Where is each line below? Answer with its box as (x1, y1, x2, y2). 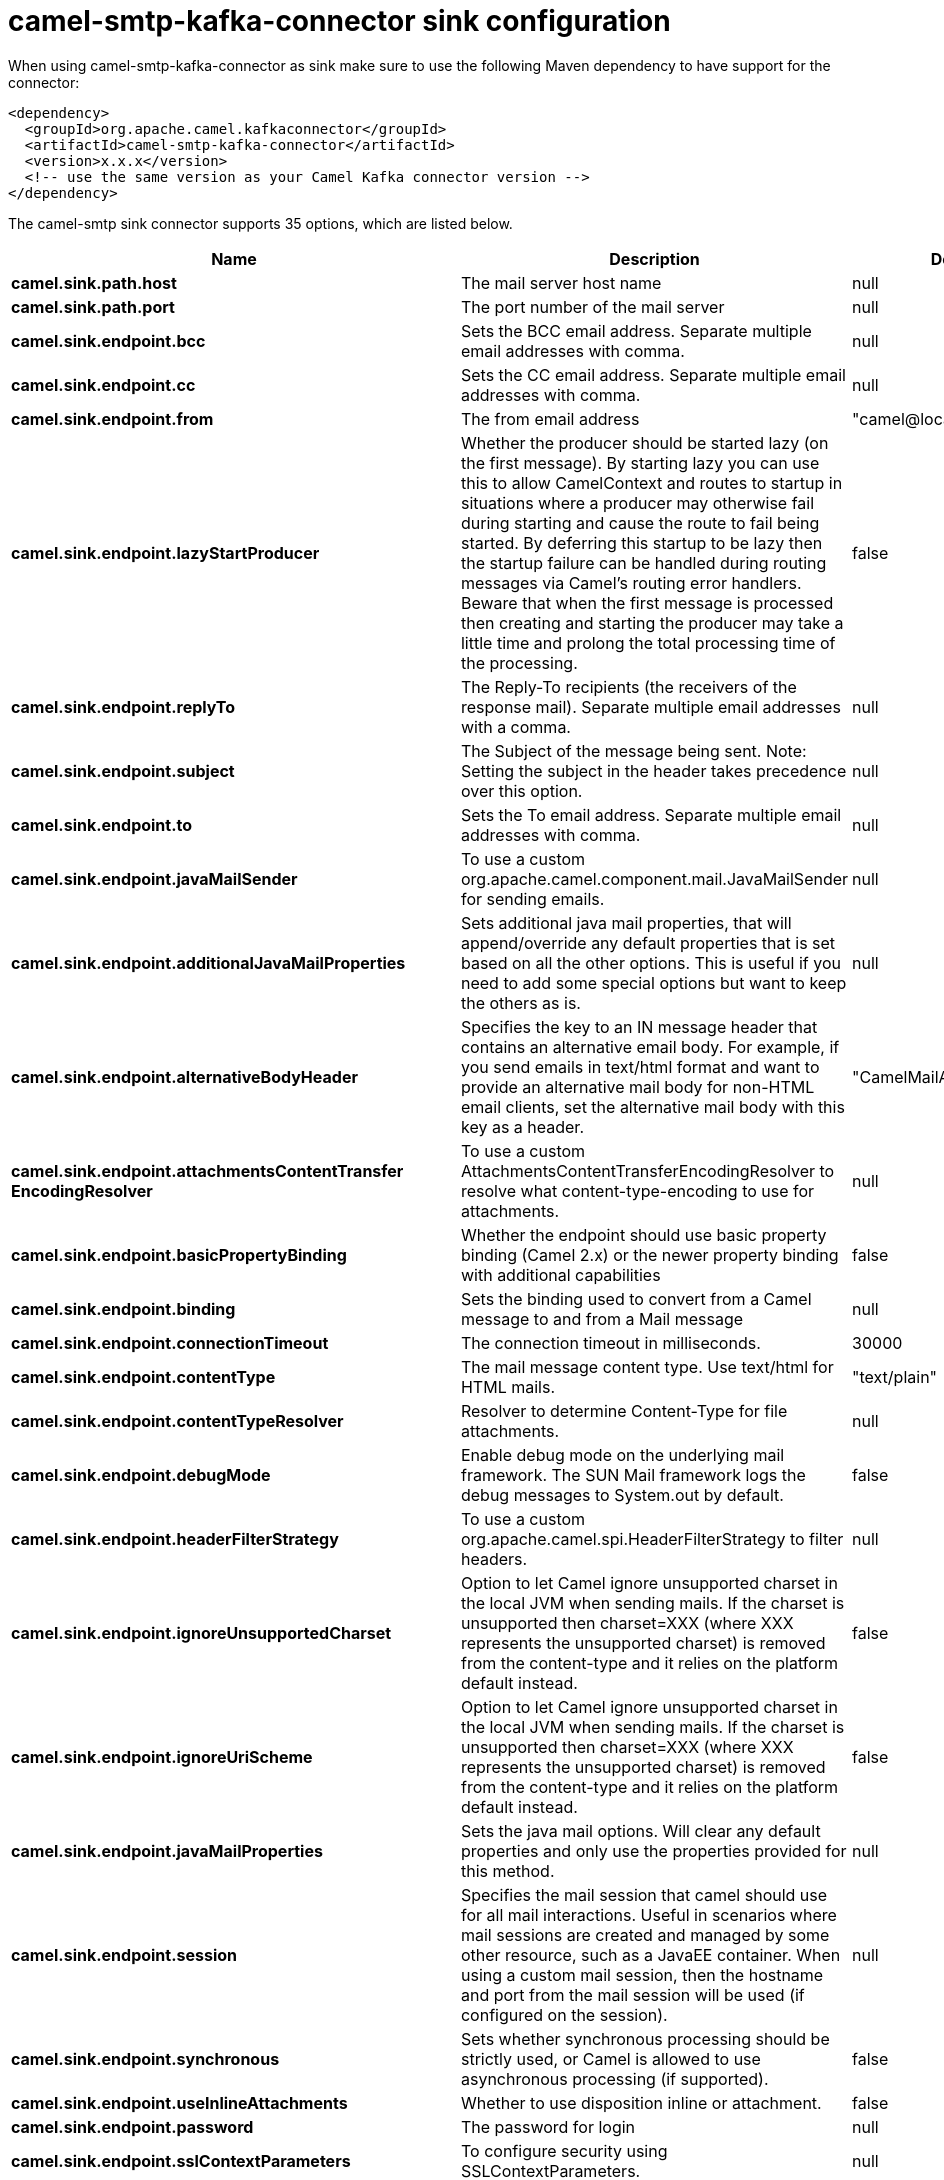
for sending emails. (460, 888, 605, 909)
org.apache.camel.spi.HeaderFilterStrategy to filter (460, 1528, 844, 1549)
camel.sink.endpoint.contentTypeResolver (11, 1410, 344, 1431)
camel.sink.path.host (11, 272, 177, 293)
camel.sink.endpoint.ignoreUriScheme (11, 1746, 313, 1767)
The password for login (460, 2116, 636, 2137)
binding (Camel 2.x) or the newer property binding (460, 1244, 839, 1265)
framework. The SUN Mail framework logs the (460, 1464, 806, 1485)
